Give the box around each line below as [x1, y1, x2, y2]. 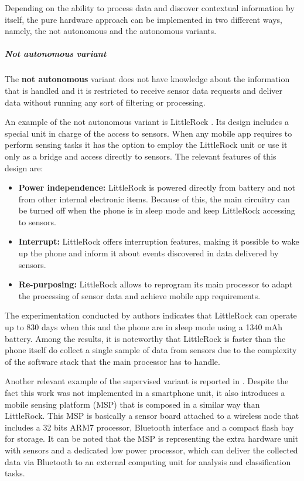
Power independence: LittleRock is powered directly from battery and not [18, 181, 296, 194]
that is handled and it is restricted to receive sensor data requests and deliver [5, 84, 283, 96]
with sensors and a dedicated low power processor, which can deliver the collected [5, 443, 298, 456]
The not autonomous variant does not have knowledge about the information [5, 73, 290, 85]
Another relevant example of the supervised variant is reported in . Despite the [5, 375, 289, 387]
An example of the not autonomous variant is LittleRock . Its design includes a [5, 116, 289, 128]
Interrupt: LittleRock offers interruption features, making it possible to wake [18, 235, 299, 248]
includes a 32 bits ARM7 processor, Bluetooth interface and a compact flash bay [5, 421, 294, 433]
